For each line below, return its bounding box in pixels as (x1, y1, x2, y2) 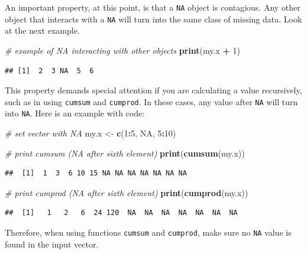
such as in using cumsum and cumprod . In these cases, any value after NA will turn (5, 95, 298, 108)
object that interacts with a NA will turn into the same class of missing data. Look (5, 12, 302, 25)
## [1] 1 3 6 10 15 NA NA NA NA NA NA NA (5, 169, 187, 178)
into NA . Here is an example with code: (5, 107, 145, 119)
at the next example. (5, 24, 80, 37)
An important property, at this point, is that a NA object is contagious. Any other (5, 1, 300, 13)
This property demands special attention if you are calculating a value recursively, (5, 84, 302, 96)
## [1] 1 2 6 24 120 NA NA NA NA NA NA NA (5, 209, 238, 217)
